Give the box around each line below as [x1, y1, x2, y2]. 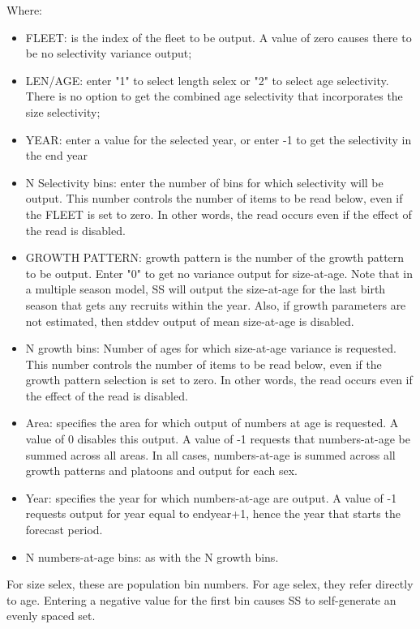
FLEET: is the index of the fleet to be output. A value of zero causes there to [25, 28, 412, 45]
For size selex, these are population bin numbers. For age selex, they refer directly [6, 576, 414, 593]
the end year [25, 147, 88, 164]
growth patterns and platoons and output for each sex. [25, 462, 298, 479]
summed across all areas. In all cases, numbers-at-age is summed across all [25, 446, 396, 463]
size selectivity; [25, 103, 101, 120]
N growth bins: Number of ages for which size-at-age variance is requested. [25, 340, 396, 357]
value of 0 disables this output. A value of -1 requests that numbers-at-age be [25, 430, 410, 447]
